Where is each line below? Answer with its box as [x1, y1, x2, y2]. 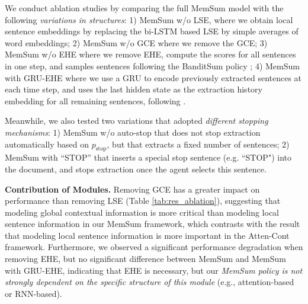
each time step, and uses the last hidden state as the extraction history [5, 83, 262, 95]
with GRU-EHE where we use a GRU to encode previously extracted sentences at [5, 71, 302, 84]
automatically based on [5, 137, 89, 150]
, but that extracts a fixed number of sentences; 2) [107, 137, 290, 150]
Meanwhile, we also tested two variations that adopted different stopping [5, 114, 268, 127]
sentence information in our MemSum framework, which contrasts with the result [5, 217, 300, 230]
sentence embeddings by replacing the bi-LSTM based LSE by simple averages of [5, 25, 299, 37]
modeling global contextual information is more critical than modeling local [5, 206, 280, 218]
